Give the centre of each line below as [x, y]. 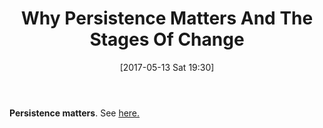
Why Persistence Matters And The [167, 18]
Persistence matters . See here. [75, 113]
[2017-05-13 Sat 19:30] [167, 67]
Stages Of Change [167, 39]
